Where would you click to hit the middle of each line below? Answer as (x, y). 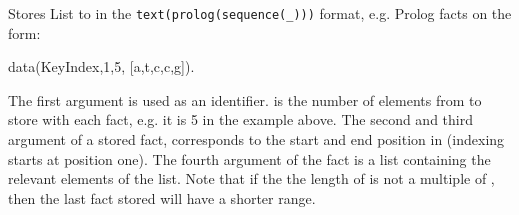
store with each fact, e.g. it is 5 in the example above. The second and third (240, 119)
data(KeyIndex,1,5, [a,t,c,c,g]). (101, 66)
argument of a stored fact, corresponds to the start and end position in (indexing (256, 139)
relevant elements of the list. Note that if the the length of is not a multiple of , (251, 178)
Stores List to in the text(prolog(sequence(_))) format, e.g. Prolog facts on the (260, 13)
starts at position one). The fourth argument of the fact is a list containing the (249, 158)
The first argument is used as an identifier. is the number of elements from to (245, 99)
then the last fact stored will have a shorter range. (162, 197)
